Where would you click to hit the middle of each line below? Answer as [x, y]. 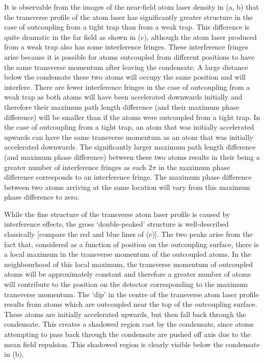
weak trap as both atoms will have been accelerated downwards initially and [123, 97]
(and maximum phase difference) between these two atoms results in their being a [132, 156]
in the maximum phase [194, 167]
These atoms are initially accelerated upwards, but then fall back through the [125, 314]
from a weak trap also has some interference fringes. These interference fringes [126, 47]
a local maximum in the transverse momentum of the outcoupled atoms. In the [128, 254]
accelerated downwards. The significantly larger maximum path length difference [130, 147]
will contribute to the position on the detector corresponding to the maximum [126, 284]
